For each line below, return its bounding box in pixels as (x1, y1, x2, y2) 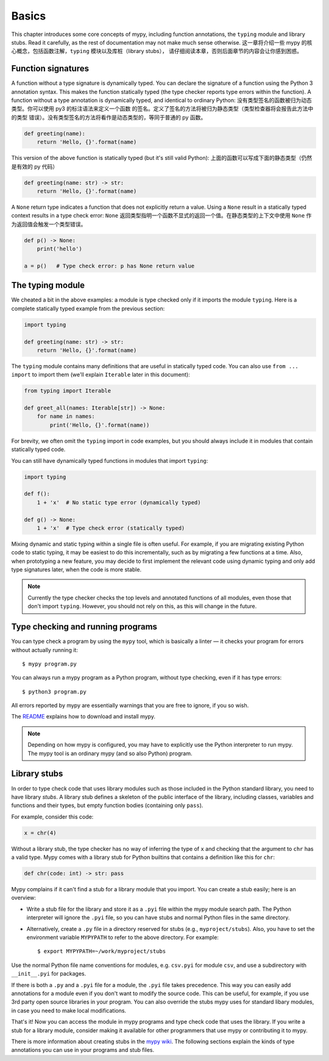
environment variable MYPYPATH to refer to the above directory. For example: (26, 934, 219, 941)
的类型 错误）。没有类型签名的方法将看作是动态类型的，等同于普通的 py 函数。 (11, 114, 207, 121)
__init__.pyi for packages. (11, 970, 87, 977)
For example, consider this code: (11, 813, 94, 820)
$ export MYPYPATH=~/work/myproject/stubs (37, 948, 166, 955)
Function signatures (11, 63, 90, 74)
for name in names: (37, 413, 96, 420)
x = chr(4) (24, 829, 57, 836)
